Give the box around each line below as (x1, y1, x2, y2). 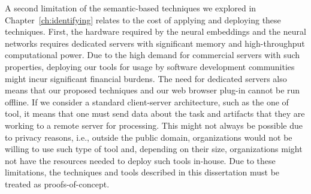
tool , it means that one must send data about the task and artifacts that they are (5, 107, 305, 120)
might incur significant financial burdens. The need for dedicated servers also (5, 72, 287, 84)
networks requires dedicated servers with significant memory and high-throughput (5, 37, 305, 49)
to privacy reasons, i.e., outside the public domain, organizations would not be (5, 131, 292, 143)
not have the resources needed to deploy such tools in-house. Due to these (5, 154, 276, 166)
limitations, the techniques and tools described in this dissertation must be (5, 166, 280, 178)
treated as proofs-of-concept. (5, 177, 110, 190)
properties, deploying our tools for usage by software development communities (5, 60, 295, 72)
